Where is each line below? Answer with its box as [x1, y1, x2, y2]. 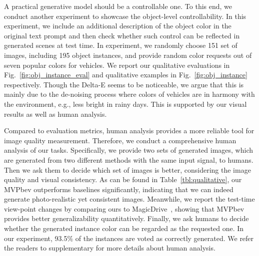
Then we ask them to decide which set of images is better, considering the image [4, 164, 251, 175]
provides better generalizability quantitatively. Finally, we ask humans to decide [4, 213, 249, 224]
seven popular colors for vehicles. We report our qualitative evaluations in [4, 59, 230, 70]
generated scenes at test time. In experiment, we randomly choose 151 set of [4, 40, 237, 50]
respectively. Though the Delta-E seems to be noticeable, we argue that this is [4, 79, 244, 89]
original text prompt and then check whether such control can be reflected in [4, 30, 240, 40]
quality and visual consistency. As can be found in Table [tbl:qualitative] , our [4, 174, 242, 185]
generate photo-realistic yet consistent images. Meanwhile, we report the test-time [4, 194, 255, 204]
